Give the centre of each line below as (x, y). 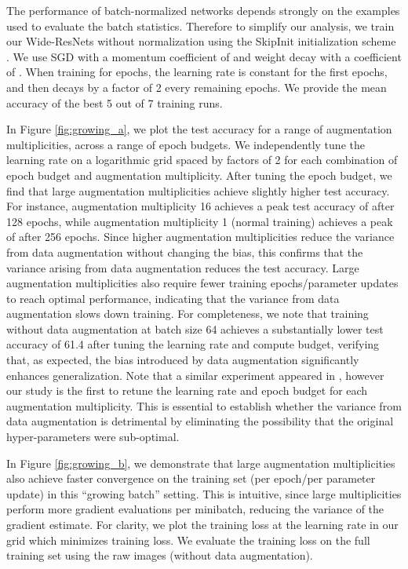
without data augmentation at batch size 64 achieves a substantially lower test (195, 328)
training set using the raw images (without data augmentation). (160, 555)
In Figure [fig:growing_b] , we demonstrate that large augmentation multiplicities (201, 463)
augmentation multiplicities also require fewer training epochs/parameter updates (202, 283)
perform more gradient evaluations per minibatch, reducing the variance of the (195, 509)
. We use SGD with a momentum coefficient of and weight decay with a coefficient (204, 56)
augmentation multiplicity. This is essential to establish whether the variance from (204, 405)
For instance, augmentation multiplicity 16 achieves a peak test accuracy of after (200, 206)
